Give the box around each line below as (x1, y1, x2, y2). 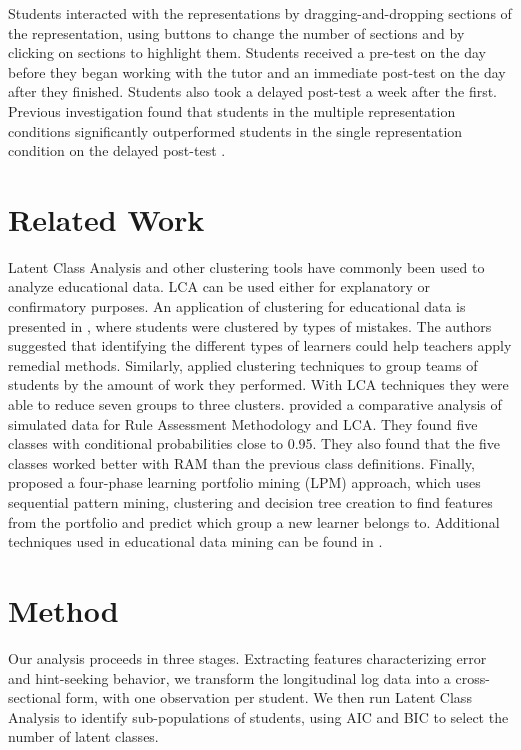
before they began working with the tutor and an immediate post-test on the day (8, 61, 506, 82)
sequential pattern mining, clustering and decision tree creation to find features (8, 492, 493, 512)
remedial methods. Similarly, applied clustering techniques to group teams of (8, 354, 478, 375)
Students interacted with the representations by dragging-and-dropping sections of (8, 3, 512, 23)
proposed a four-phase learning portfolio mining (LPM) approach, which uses (8, 472, 481, 493)
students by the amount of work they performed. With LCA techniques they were (8, 374, 509, 395)
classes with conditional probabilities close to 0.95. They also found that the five (8, 433, 501, 454)
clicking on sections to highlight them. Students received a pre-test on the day (8, 42, 486, 63)
